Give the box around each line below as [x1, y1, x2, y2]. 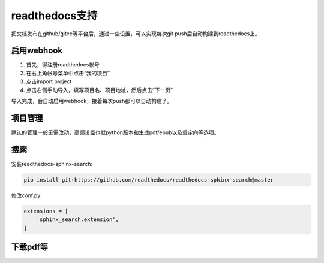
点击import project [26, 78, 72, 85]
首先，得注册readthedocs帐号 [26, 61, 100, 68]
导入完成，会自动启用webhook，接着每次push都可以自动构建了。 [11, 98, 173, 105]
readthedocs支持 [11, 9, 98, 22]
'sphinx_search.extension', [36, 216, 119, 223]
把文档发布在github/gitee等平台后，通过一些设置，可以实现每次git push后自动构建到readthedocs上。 [11, 30, 260, 37]
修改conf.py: [11, 192, 42, 199]
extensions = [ [23, 207, 68, 214]
